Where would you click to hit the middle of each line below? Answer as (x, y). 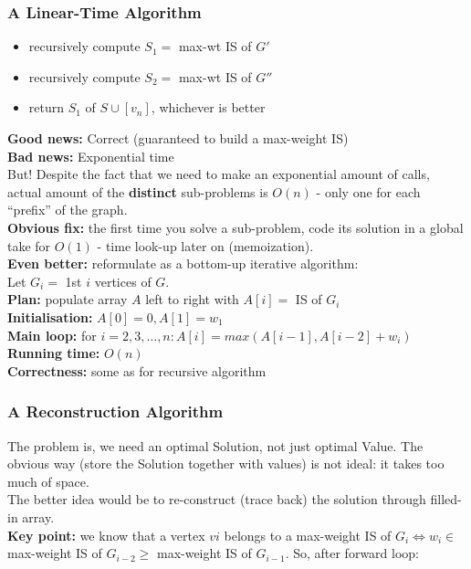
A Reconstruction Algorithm (115, 411)
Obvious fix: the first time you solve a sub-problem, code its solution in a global (235, 227)
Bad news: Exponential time (91, 156)
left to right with (192, 299)
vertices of (123, 281)
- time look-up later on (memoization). (205, 245)
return (47, 107)
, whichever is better (208, 107)
